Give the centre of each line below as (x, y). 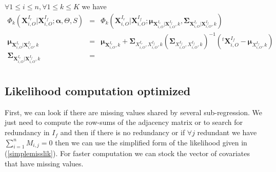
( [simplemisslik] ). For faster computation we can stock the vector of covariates (127, 153)
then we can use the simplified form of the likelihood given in (151, 142)
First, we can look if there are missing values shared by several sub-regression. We (133, 112)
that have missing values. (44, 164)
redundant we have (227, 132)
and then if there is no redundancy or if (123, 132)
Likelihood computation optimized (98, 91)
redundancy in (27, 132)
